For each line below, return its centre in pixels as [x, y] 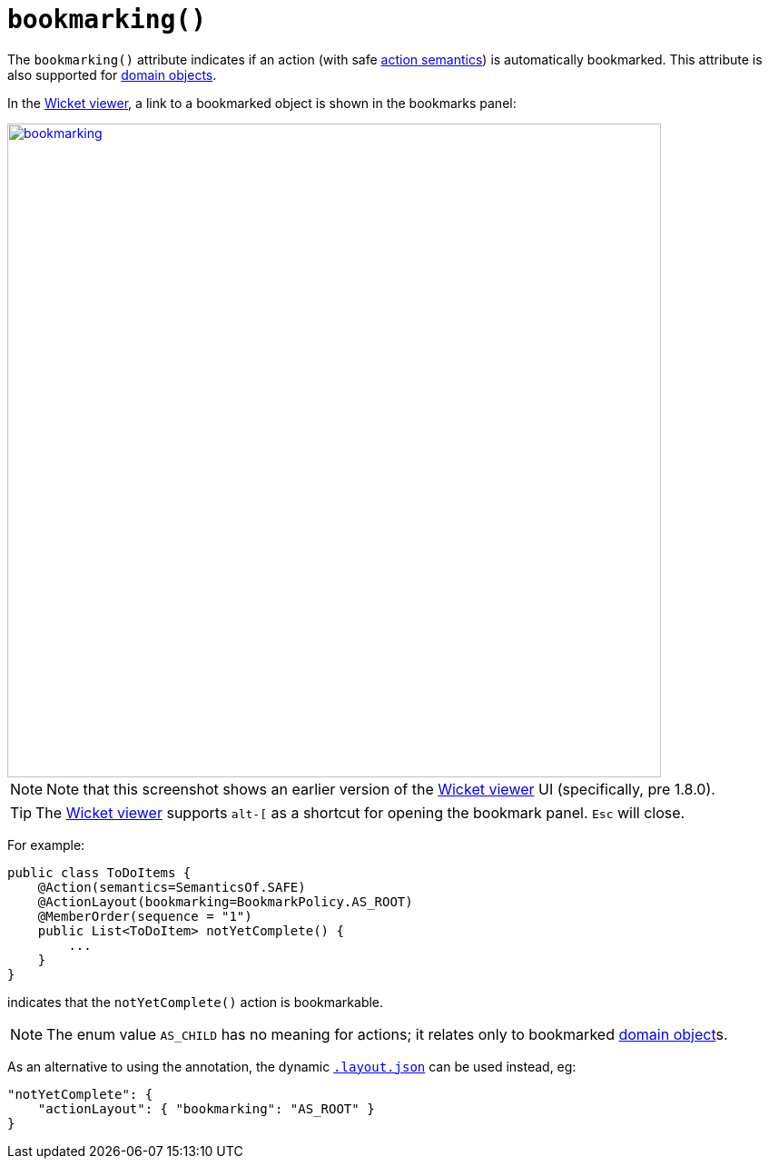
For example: [46, 845]
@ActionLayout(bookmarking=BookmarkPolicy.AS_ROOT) [225, 901]
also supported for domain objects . [112, 74]
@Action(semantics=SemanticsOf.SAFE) [172, 887]
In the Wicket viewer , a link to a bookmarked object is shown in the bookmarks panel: [262, 103]
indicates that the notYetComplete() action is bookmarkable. [196, 1002]
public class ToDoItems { [99, 872]
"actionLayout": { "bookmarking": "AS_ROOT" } [206, 1108]
